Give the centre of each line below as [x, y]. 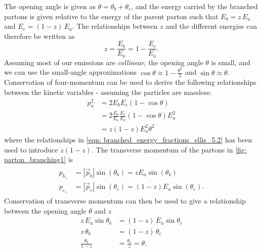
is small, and [231, 62]
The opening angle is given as [50, 6]
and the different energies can [211, 26]
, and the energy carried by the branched [194, 6]
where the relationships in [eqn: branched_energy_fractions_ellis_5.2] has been [128, 139]
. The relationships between [115, 26]
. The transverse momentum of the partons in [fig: [169, 149]
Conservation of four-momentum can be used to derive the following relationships [130, 82]
